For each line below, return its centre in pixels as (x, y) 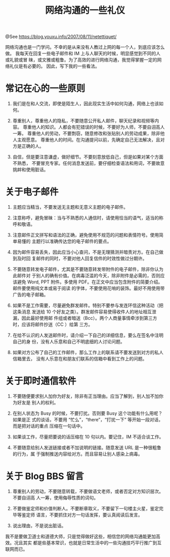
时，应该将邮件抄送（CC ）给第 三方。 (53, 324)
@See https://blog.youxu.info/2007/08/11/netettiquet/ (61, 37)
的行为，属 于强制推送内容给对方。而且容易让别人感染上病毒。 (77, 454)
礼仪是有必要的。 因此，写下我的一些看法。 (54, 66)
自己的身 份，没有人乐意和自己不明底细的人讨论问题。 (69, 342)
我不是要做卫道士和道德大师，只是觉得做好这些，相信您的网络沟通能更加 (80, 536)
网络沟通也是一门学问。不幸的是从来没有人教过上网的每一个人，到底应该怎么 (85, 47)
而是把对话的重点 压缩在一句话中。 (49, 426)
